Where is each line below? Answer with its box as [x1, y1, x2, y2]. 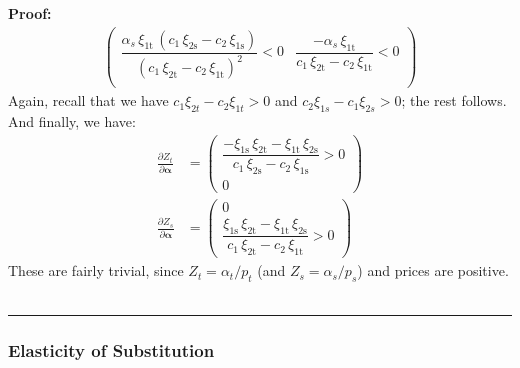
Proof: [8, 3, 52, 23]
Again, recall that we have [8, 90, 169, 111]
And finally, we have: [8, 110, 136, 131]
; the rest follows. [401, 90, 507, 111]
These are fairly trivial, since [8, 260, 184, 281]
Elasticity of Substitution [8, 338, 215, 363]
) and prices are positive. [357, 260, 509, 281]
